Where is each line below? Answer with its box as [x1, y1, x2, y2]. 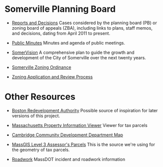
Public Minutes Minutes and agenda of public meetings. [11, 40, 125, 45]
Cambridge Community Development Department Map [11, 132, 123, 138]
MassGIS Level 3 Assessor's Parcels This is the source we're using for [11, 141, 155, 147]
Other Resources [4, 91, 76, 102]
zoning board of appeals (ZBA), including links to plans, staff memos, [11, 25, 153, 31]
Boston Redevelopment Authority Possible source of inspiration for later [11, 107, 158, 113]
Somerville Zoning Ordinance [11, 64, 72, 70]
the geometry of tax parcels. [11, 147, 70, 153]
